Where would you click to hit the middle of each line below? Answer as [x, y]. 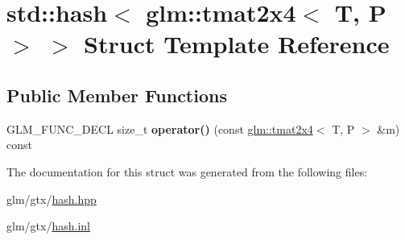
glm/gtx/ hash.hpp [52, 199]
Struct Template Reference [237, 44]
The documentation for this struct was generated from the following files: [187, 171]
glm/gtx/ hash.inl [48, 226]
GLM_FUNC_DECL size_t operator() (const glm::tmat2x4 [160, 128]
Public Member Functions [117, 95]
